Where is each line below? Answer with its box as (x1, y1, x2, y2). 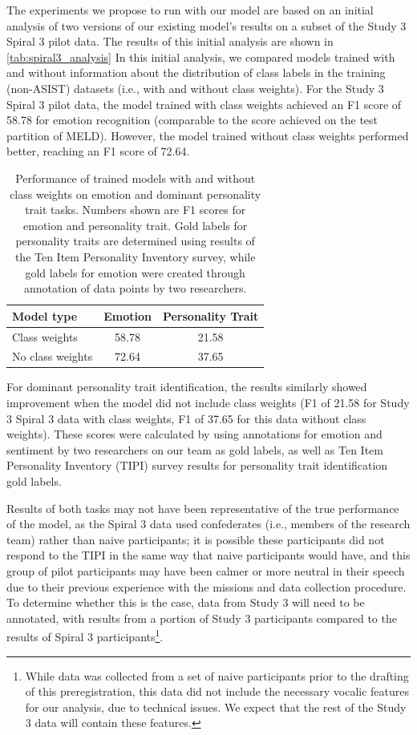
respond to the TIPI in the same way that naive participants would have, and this (6, 547, 411, 563)
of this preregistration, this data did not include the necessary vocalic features (25, 683, 410, 700)
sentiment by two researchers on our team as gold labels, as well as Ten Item (6, 441, 383, 458)
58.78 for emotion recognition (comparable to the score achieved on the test (6, 111, 379, 128)
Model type (12, 307, 78, 324)
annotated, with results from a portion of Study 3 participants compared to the (6, 609, 397, 626)
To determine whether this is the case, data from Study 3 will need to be (6, 594, 365, 611)
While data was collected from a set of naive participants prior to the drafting (25, 667, 409, 684)
